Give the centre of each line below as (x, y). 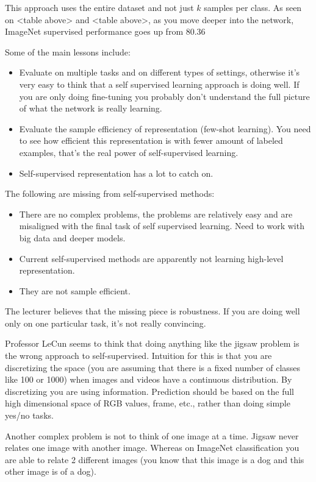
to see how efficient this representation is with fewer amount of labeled (151, 140)
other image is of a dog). (51, 471)
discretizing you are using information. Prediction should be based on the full (149, 391)
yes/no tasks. (29, 415)
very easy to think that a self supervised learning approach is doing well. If (159, 84)
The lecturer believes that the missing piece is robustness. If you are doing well (153, 311)
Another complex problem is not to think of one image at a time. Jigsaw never (152, 435)
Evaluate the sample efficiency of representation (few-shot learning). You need (165, 128)
